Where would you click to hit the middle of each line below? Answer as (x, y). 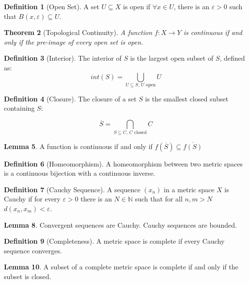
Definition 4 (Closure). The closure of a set (70, 98)
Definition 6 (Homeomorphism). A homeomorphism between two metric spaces (124, 163)
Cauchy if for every (32, 199)
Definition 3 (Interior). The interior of (63, 58)
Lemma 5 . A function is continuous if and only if (78, 146)
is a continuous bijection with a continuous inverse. (80, 173)
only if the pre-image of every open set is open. (74, 42)
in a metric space (189, 189)
